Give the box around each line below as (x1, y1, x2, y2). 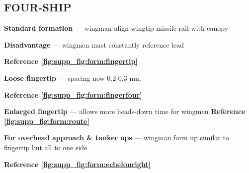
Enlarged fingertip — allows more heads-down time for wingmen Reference (4, 106, 246, 116)
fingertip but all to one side (4, 142, 87, 152)
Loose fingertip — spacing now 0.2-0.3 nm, (4, 72, 141, 83)
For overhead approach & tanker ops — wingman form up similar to (4, 132, 229, 143)
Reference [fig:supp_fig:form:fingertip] (4, 56, 138, 66)
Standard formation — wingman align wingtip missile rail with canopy (4, 23, 229, 33)
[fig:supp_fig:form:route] (4, 115, 89, 126)
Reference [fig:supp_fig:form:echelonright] (4, 159, 151, 169)
